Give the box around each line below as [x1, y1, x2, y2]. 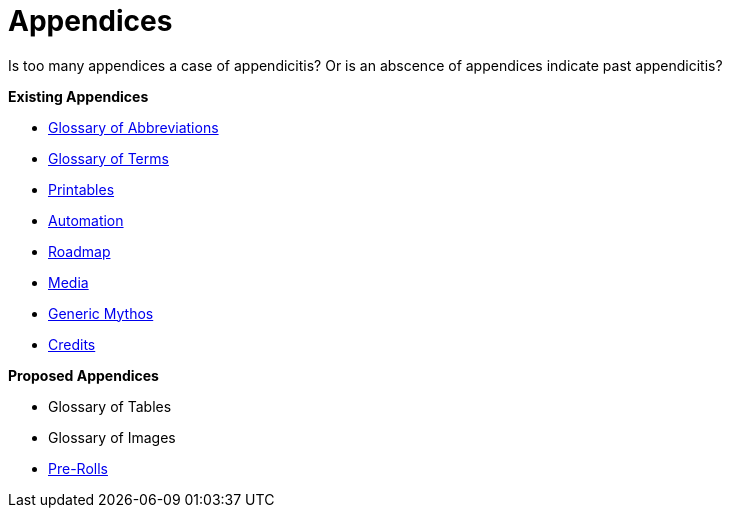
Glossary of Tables [48, 397, 172, 415]
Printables [48, 180, 115, 198]
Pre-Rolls [48, 459, 108, 477]
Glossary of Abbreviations [48, 118, 219, 136]
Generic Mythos [48, 304, 154, 322]
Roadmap [48, 242, 111, 260]
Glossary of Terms [48, 149, 169, 167]
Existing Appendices [8, 87, 149, 105]
